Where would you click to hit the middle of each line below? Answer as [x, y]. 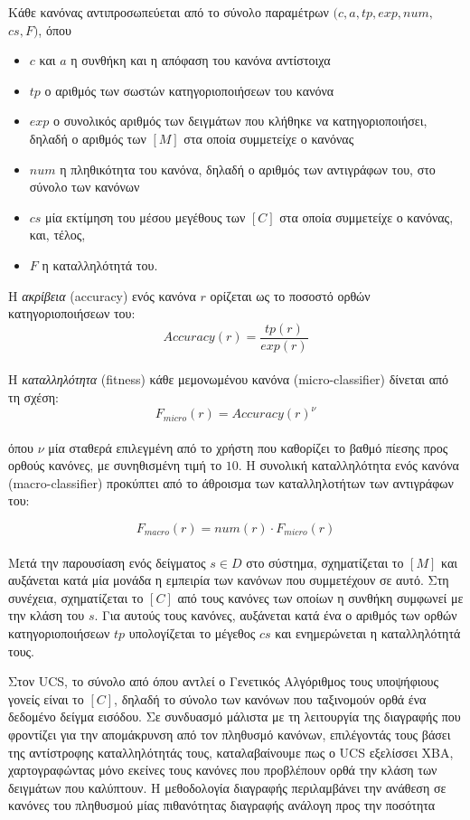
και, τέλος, [57, 235]
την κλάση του [47, 615]
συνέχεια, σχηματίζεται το [76, 597]
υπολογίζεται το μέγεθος [192, 633]
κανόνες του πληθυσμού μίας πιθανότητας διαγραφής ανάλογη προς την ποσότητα [222, 805]
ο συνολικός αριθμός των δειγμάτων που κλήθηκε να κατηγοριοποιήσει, [240, 121]
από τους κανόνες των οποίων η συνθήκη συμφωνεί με [320, 597]
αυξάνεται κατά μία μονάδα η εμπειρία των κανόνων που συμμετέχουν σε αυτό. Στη [229, 580]
